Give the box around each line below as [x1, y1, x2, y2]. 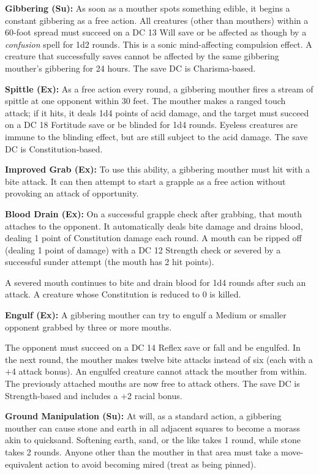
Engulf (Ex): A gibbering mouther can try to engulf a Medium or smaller [5, 309, 287, 321]
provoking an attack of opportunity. [5, 187, 139, 200]
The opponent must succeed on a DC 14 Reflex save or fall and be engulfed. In [5, 341, 301, 354]
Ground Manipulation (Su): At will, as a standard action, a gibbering [5, 410, 282, 422]
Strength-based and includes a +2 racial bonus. [5, 389, 182, 402]
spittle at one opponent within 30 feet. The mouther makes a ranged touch [5, 94, 286, 107]
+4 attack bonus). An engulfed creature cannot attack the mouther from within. [5, 365, 307, 378]
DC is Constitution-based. [5, 142, 103, 155]
